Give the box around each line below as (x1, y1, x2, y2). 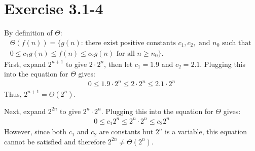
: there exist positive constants (81, 39, 176, 47)
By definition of (4, 27, 53, 38)
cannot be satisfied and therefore (4, 136, 106, 146)
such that (222, 39, 251, 47)
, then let (104, 58, 133, 69)
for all (116, 50, 135, 57)
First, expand (4, 58, 46, 69)
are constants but (99, 126, 154, 137)
